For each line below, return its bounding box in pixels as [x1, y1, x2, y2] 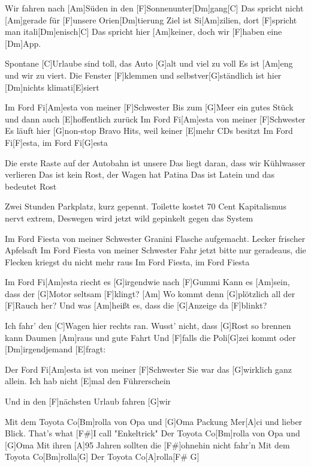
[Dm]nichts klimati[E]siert [5, 80, 99, 93]
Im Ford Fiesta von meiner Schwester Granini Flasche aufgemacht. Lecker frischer [5, 232, 306, 244]
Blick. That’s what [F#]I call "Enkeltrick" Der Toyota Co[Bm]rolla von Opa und [5, 427, 300, 439]
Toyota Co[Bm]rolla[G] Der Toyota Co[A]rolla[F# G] [5, 450, 200, 463]
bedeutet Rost [5, 179, 57, 192]
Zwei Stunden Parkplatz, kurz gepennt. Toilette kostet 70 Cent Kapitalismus [5, 200, 286, 212]
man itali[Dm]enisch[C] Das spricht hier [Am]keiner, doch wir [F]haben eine [5, 25, 282, 38]
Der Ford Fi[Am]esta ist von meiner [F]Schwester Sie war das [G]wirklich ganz [5, 363, 292, 375]
